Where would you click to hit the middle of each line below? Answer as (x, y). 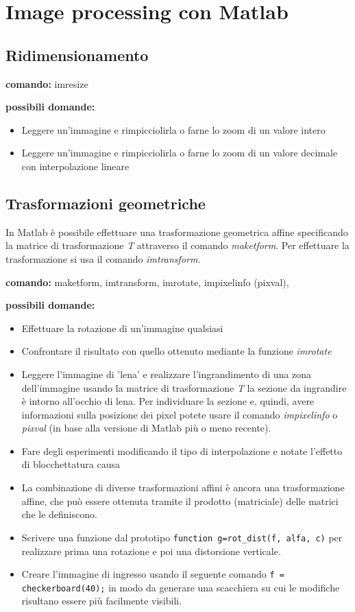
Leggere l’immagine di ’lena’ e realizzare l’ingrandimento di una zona (167, 374)
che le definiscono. (59, 514)
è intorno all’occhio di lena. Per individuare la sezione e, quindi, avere (168, 401)
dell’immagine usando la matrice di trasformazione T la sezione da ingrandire (184, 387)
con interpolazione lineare (75, 166)
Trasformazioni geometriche (106, 203)
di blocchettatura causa (71, 464)
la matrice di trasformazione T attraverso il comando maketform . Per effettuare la (177, 245)
